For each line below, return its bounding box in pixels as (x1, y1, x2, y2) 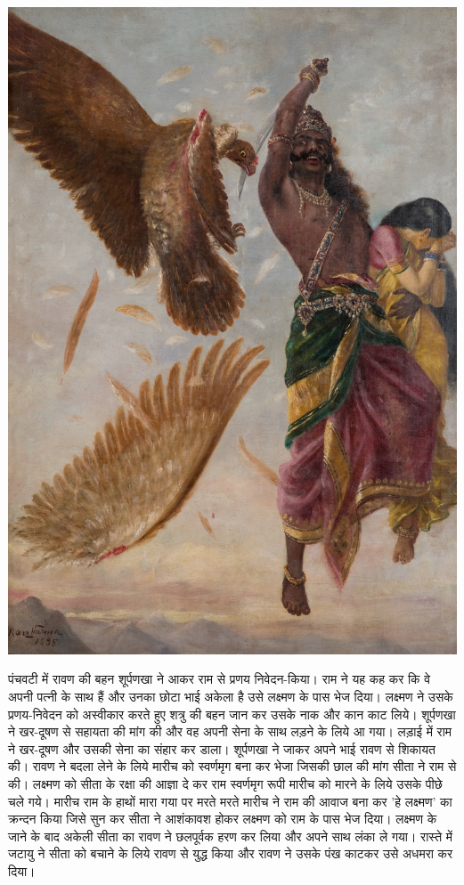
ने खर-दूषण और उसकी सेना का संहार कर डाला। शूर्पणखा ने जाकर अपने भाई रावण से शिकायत (8, 739, 436, 758)
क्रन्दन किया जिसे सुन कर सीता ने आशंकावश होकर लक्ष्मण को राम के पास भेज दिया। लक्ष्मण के (8, 809, 437, 828)
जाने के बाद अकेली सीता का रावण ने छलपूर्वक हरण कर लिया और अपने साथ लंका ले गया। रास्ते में (8, 826, 452, 845)
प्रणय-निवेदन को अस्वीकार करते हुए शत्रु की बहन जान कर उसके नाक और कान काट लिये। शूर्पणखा (8, 704, 456, 723)
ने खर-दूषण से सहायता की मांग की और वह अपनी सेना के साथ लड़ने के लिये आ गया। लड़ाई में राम (8, 722, 452, 741)
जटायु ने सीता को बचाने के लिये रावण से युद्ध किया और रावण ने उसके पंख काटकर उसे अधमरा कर (8, 844, 453, 863)
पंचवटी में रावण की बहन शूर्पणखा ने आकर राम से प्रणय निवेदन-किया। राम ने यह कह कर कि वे (8, 670, 431, 688)
